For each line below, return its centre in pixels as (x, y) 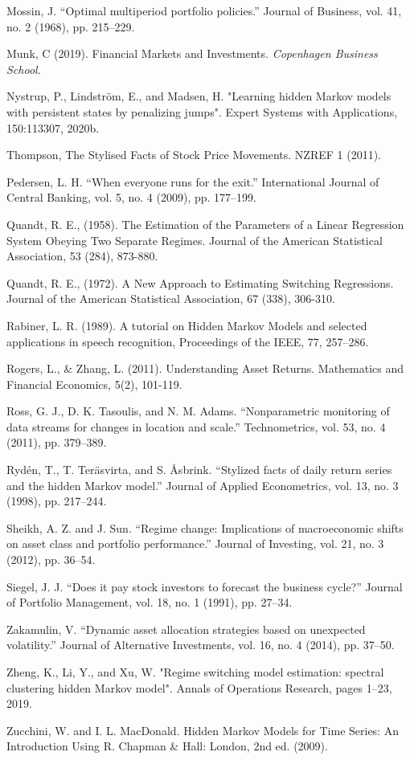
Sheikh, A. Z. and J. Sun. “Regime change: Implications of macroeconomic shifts (205, 527)
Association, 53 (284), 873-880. (82, 256)
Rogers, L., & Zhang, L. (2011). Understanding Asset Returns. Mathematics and (205, 368)
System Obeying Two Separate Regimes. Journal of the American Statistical (195, 240)
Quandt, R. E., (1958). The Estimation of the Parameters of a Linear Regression (205, 224)
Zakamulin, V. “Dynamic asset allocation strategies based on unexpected (186, 629)
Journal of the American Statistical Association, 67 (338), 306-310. (171, 298)
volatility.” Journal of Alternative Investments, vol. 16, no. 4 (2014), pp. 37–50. (201, 645)
